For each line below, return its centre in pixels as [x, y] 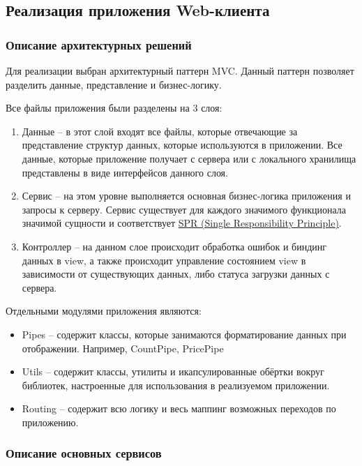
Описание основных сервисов [84, 453]
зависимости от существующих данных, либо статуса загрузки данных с [176, 274]
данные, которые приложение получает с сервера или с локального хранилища [189, 158]
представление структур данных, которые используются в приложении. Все [182, 145]
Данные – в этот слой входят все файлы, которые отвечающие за [160, 131]
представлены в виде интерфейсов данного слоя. [125, 172]
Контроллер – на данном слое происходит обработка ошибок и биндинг [174, 246]
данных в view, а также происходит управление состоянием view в [164, 260]
